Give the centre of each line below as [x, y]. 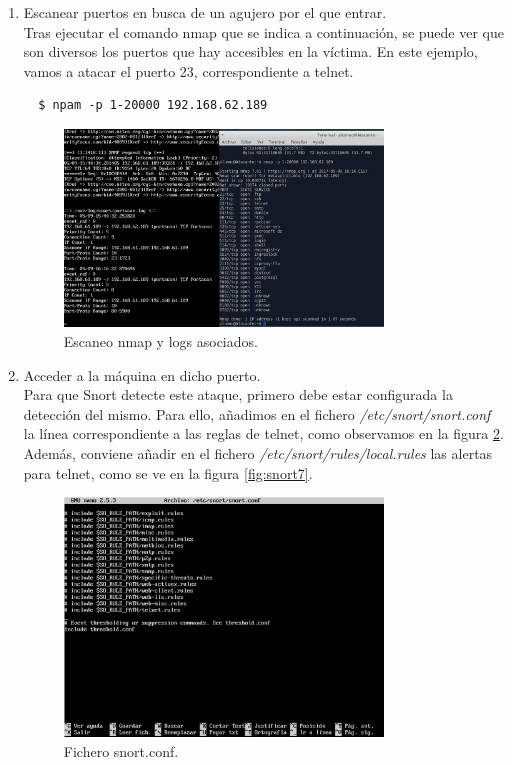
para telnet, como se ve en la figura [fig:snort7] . [168, 472]
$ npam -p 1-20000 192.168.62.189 [153, 105]
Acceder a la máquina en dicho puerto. [142, 374]
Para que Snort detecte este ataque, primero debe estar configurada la [238, 394]
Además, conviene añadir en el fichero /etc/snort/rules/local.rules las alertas [258, 452]
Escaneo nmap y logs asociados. [160, 340]
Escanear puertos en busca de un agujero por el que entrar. [205, 12]
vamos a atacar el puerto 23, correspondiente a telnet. [188, 70]
